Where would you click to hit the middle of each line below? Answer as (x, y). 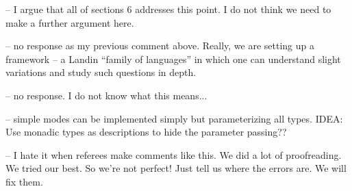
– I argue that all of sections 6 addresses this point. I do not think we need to (168, 9)
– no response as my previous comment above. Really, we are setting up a (160, 46)
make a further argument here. (70, 22)
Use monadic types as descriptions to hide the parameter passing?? (146, 132)
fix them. (24, 181)
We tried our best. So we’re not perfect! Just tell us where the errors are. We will (176, 168)
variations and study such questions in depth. (101, 72)
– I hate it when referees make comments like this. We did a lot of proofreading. (174, 154)
